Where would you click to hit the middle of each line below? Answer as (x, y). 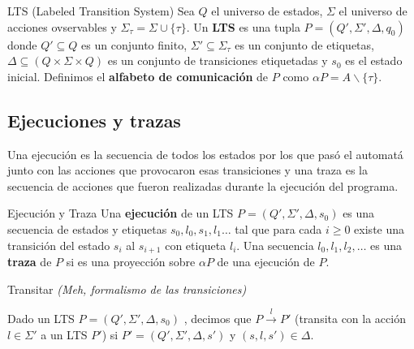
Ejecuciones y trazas (94, 120)
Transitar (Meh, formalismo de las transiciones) (127, 289)
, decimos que (218, 318)
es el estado (374, 60)
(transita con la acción (350, 318)
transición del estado (59, 245)
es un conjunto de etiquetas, (304, 44)
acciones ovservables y (62, 26)
